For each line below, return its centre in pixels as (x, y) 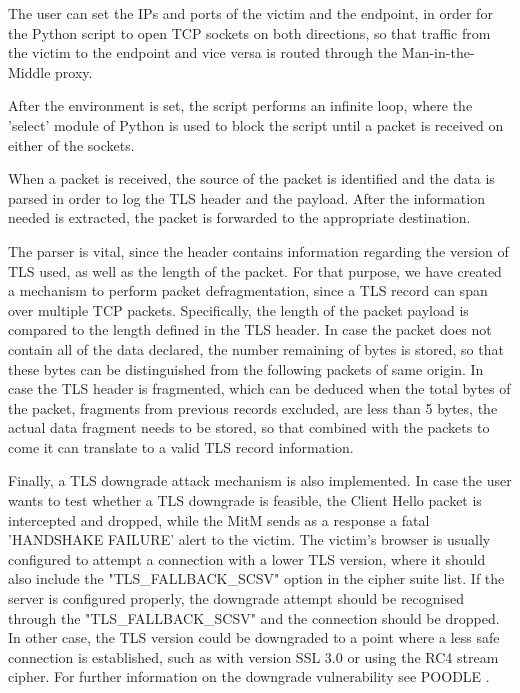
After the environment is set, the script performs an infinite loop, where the (240, 105)
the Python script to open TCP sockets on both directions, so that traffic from (249, 32)
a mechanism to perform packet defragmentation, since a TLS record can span (248, 290)
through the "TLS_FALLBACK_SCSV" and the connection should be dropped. (254, 617)
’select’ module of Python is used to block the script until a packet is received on (256, 124)
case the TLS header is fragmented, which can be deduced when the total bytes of (259, 388)
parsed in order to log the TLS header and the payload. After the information (246, 197)
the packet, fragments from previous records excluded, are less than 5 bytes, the (253, 407)
